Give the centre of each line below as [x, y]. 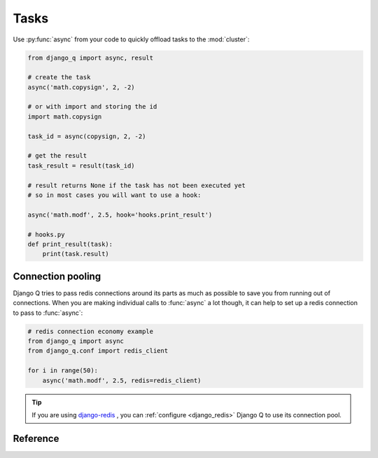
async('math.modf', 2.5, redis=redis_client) [122, 380]
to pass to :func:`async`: [48, 313]
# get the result [57, 156]
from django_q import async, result [91, 58]
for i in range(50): [63, 371]
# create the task [59, 78]
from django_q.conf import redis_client [98, 351]
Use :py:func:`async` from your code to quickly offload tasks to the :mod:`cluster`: [131, 39]
